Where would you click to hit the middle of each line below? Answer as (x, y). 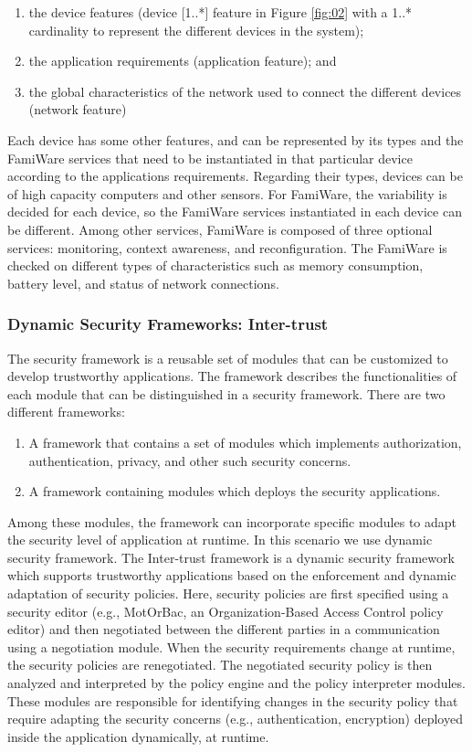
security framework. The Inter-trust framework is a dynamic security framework (231, 557)
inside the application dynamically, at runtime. (138, 736)
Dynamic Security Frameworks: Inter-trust (168, 324)
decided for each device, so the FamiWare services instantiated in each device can (235, 212)
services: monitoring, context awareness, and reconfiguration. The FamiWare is (227, 247)
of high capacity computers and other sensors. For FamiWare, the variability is (227, 193)
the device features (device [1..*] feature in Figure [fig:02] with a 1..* (220, 12)
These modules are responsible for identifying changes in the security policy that (233, 700)
